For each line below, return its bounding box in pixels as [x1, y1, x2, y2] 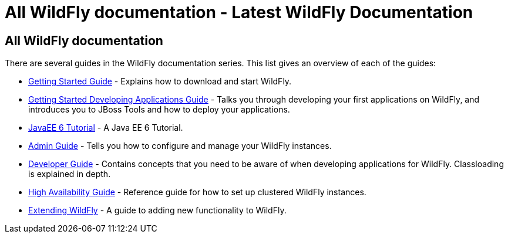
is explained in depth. [28, 169, 111, 179]
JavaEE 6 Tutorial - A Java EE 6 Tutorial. [28, 123, 183, 133]
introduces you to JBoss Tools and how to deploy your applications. [28, 104, 290, 115]
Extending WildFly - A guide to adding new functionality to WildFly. [28, 205, 287, 216]
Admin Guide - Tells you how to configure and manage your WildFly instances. [28, 141, 332, 151]
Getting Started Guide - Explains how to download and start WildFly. [28, 76, 292, 87]
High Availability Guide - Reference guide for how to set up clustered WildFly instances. [28, 187, 366, 198]
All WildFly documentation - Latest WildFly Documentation [5, 2, 473, 22]
